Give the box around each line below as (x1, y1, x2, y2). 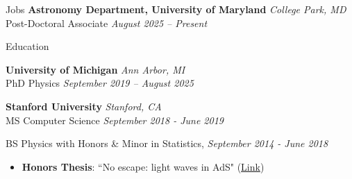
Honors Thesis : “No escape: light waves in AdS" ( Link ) (22, 159, 265, 173)
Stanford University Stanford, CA (6, 99, 162, 113)
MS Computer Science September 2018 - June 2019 (6, 112, 224, 127)
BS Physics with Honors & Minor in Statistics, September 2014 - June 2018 (6, 136, 328, 151)
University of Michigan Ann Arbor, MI (6, 62, 185, 76)
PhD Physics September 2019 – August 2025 (6, 76, 194, 90)
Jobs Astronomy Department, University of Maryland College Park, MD (6, 2, 346, 16)
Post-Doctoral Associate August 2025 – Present (6, 15, 208, 30)
